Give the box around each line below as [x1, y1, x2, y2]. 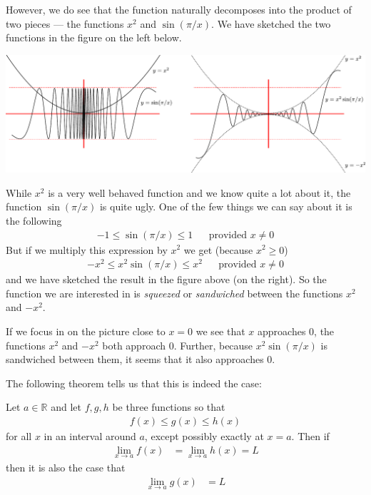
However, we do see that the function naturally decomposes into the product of [6, 2, 352, 16]
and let [51, 399, 81, 414]
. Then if [291, 429, 330, 444]
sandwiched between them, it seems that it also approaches [6, 352, 264, 367]
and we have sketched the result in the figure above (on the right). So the [6, 272, 327, 287]
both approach [102, 337, 166, 352]
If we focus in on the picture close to [6, 324, 166, 339]
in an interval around [44, 429, 136, 444]
